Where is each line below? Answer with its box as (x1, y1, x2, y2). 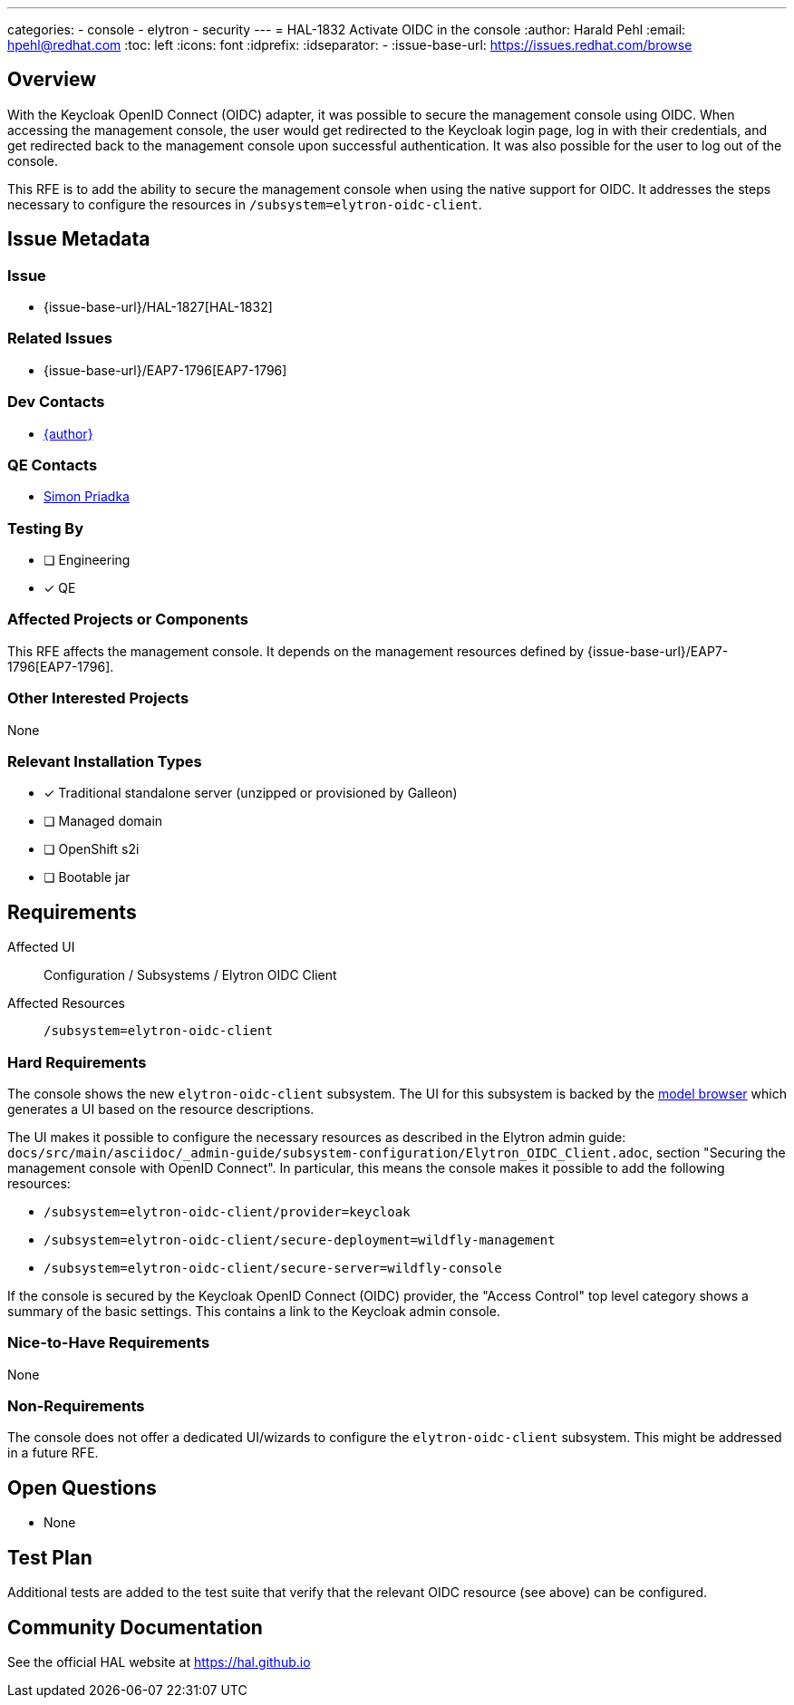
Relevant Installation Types (7, 751, 202, 770)
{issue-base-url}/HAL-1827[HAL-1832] (44, 299, 273, 315)
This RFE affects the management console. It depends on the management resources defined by (7, 643, 585, 659)
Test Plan (7, 1545, 92, 1569)
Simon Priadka (44, 489, 130, 505)
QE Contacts (7, 455, 98, 474)
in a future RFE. (7, 1445, 99, 1461)
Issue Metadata (7, 228, 150, 251)
